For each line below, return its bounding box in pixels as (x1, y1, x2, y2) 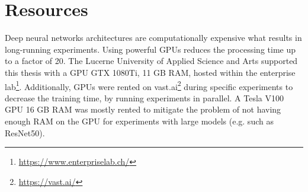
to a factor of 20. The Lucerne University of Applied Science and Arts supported (5, 55, 298, 67)
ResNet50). (5, 126, 45, 139)
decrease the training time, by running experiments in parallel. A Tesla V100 (5, 91, 284, 104)
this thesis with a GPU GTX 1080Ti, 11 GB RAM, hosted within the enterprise (5, 66, 296, 78)
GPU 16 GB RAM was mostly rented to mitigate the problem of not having (5, 103, 281, 116)
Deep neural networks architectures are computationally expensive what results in (5, 31, 302, 44)
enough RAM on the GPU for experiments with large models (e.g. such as (5, 114, 274, 127)
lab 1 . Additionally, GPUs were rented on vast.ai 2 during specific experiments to (5, 78, 293, 92)
